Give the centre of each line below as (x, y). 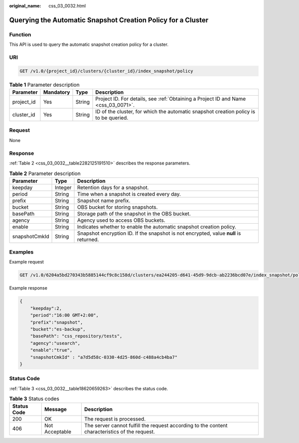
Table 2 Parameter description (45, 173)
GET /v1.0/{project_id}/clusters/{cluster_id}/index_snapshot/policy (106, 71)
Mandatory (57, 92)
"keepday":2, (46, 308)
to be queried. (112, 118)
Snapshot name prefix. (104, 200)
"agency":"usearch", (55, 343)
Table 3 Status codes (34, 399)
